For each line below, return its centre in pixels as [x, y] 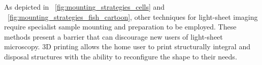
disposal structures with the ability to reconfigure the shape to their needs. [121, 56]
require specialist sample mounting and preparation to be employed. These [120, 27]
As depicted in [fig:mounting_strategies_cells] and [85, 7]
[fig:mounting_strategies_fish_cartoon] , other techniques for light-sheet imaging [133, 17]
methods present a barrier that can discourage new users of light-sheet [113, 36]
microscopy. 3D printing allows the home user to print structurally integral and [127, 46]
